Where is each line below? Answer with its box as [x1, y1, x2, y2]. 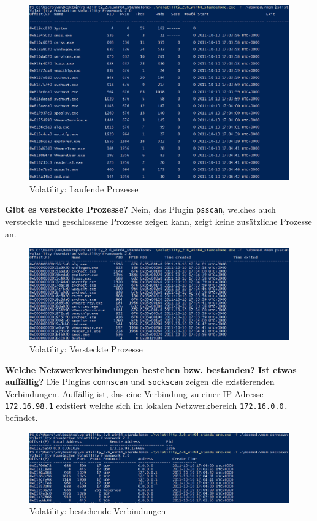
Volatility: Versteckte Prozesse [29, 343, 143, 356]
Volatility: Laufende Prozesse [29, 182, 139, 195]
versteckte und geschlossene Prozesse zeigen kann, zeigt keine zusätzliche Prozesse [5, 215, 312, 227]
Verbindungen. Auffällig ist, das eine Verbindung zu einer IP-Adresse [5, 387, 264, 400]
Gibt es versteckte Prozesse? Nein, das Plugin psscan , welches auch [5, 203, 276, 216]
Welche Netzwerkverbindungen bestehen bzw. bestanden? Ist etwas [5, 363, 297, 376]
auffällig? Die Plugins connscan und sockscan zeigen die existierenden [5, 375, 275, 388]
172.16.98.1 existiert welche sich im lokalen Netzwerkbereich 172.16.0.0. [5, 399, 288, 412]
